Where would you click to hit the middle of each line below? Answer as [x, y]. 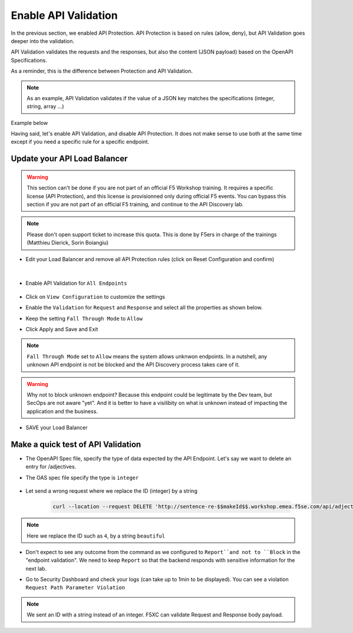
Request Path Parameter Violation [75, 588]
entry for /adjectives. [51, 467]
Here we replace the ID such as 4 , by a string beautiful [96, 536]
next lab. [36, 568]
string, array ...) [45, 107]
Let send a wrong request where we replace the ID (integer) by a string [111, 491]
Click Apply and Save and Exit [62, 329]
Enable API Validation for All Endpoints [76, 283]
